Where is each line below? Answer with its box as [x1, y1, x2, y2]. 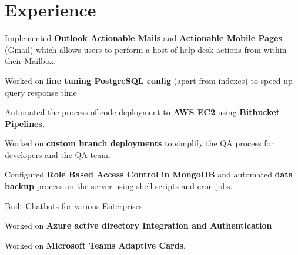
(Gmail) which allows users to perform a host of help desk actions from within [5, 43, 287, 55]
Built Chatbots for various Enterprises [5, 199, 143, 212]
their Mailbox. [5, 55, 56, 67]
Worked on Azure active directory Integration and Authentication [5, 219, 272, 231]
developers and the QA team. [5, 148, 111, 160]
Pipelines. [5, 117, 45, 129]
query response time [5, 86, 77, 98]
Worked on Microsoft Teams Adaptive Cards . [5, 239, 186, 251]
